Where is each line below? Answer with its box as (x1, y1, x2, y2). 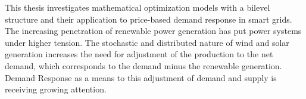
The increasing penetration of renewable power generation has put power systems (5, 24, 302, 37)
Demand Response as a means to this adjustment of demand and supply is (5, 71, 277, 83)
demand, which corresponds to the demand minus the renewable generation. (5, 59, 282, 72)
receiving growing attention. (5, 83, 107, 95)
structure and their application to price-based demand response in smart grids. (5, 13, 292, 25)
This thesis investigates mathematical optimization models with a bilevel (5, 1, 270, 13)
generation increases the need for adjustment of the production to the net (5, 48, 273, 60)
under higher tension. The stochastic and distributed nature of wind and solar (5, 36, 289, 48)
